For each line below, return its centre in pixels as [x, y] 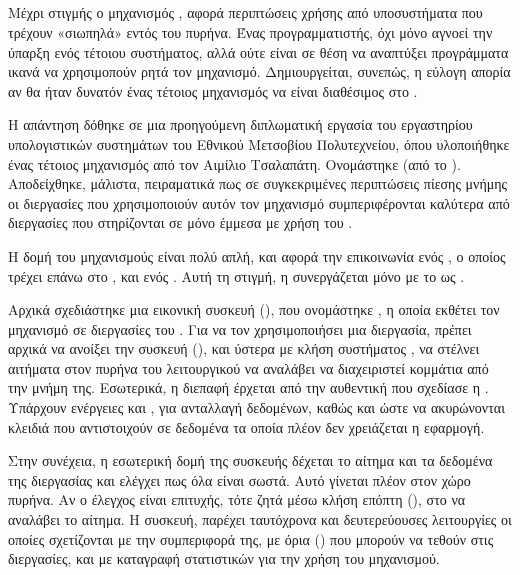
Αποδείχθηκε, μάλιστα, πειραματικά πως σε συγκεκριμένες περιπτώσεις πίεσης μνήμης [258, 183]
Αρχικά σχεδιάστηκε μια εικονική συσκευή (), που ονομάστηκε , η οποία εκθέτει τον [254, 309]
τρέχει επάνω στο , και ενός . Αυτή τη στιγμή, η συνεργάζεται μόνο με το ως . [236, 275]
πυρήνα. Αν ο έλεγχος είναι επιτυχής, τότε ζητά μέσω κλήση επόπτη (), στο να [237, 499]
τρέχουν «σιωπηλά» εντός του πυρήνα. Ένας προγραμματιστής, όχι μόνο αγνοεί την [250, 31]
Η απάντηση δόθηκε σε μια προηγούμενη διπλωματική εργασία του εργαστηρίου [240, 124]
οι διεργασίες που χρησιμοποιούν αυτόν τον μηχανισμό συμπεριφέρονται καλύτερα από [259, 202]
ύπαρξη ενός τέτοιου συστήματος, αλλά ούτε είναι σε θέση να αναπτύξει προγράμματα [258, 51]
